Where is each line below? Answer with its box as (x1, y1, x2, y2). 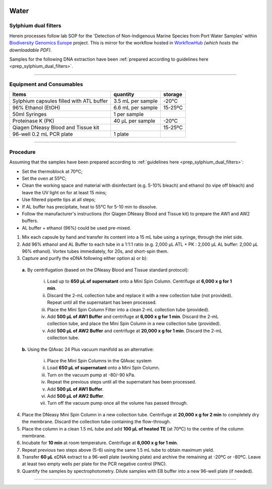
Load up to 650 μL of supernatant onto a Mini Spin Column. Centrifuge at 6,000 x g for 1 (47, 278, 232, 285)
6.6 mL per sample (113, 104, 158, 111)
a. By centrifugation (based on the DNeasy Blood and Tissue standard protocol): (22, 266, 189, 273)
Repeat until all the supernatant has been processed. (47, 299, 157, 305)
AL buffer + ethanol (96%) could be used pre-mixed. (22, 225, 131, 231)
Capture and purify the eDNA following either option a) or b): (22, 255, 148, 261)
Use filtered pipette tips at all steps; (22, 197, 96, 203)
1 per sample (113, 111, 144, 118)
